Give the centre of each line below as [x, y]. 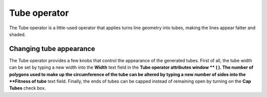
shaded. [17, 34]
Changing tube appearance [52, 49]
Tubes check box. [28, 88]
